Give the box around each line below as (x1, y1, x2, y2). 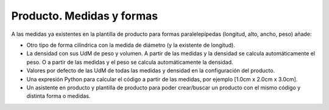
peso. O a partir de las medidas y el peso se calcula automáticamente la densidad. (26, 58, 233, 66)
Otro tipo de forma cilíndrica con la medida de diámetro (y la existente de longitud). (26, 41, 236, 49)
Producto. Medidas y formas (11, 9, 158, 22)
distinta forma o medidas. (26, 92, 91, 100)
